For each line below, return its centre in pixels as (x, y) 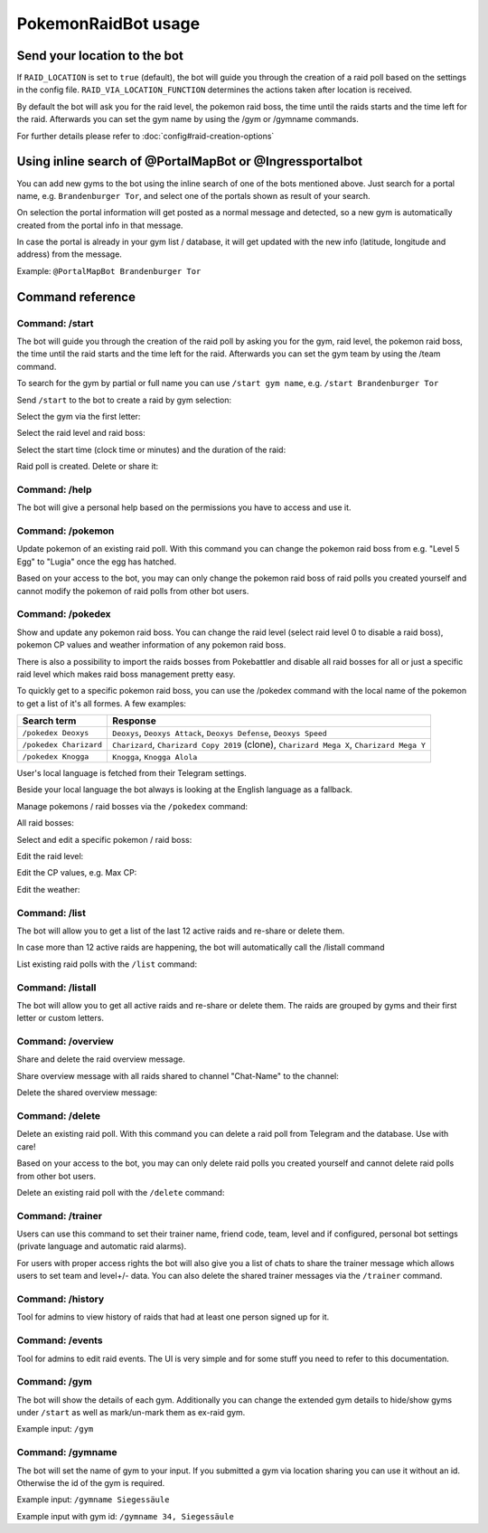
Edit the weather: (48, 889)
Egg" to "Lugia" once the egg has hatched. (96, 562)
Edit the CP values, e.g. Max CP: (77, 873)
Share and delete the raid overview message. (101, 1059)
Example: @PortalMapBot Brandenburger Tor (109, 270)
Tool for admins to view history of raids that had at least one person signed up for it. (173, 1317)
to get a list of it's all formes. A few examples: (102, 703)
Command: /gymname (67, 1453)
